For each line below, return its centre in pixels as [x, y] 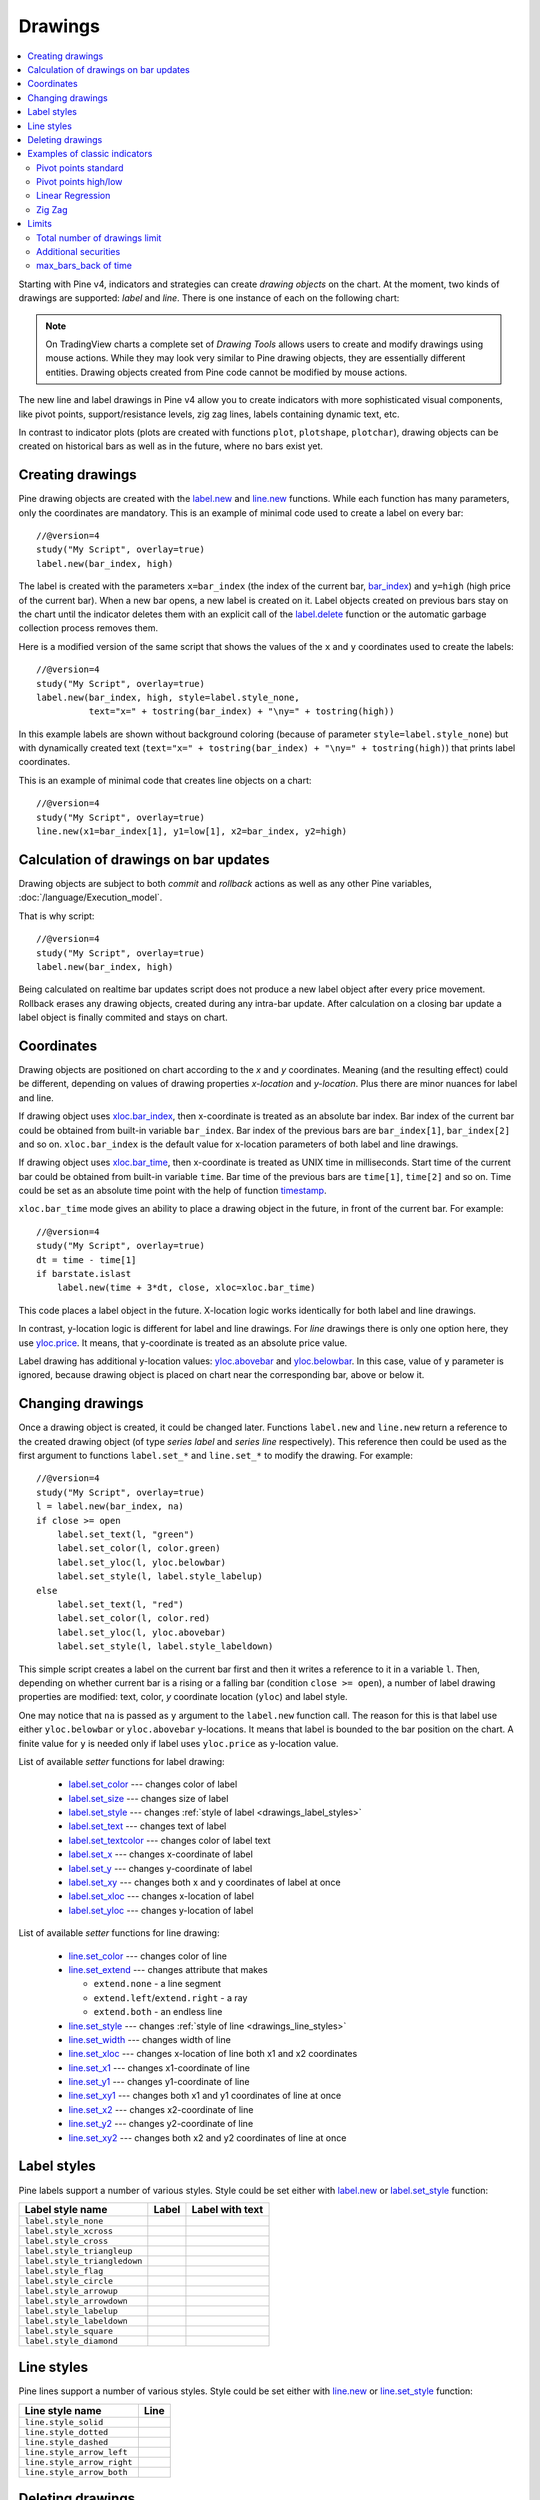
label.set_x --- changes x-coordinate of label [161, 1854]
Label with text [227, 2209]
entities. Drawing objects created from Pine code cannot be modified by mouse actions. [226, 372]
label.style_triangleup [78, 2250]
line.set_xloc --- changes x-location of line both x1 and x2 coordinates [213, 2054]
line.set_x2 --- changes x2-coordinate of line [161, 2109]
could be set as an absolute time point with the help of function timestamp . [172, 1191]
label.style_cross [66, 2240]
